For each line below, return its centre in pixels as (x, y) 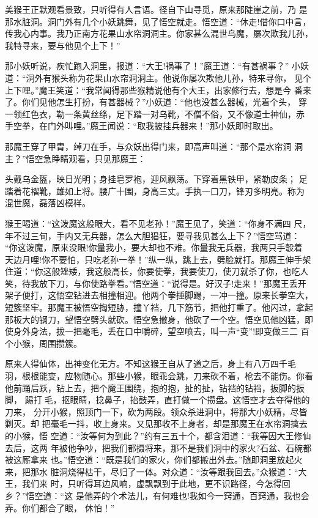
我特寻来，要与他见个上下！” (63, 45)
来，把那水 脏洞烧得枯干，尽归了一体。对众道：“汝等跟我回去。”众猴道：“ (152, 471)
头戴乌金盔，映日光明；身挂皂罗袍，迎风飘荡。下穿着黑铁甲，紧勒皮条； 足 (156, 179)
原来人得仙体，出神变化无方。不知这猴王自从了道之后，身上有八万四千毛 (150, 364)
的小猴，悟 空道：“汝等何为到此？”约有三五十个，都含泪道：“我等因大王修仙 (158, 435)
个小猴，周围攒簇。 (43, 343)
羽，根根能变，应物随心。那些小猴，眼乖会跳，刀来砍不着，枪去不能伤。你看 (159, 376)
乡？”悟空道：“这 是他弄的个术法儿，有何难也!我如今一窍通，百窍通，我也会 (157, 495)
